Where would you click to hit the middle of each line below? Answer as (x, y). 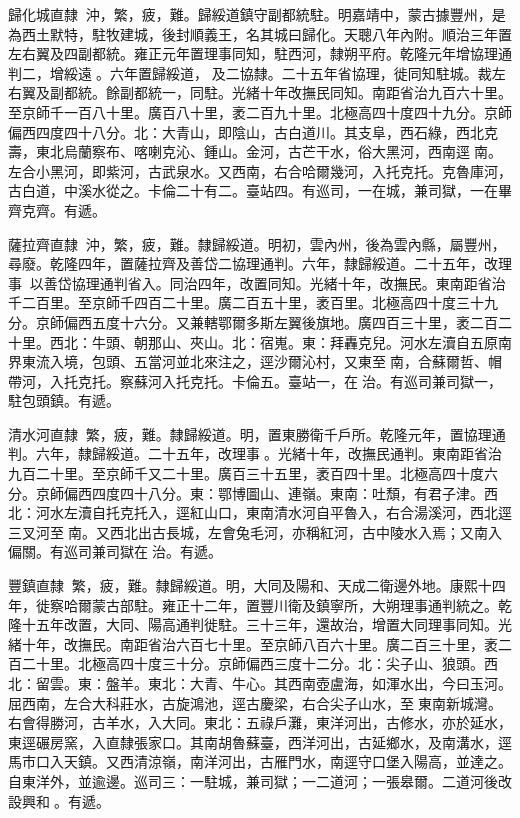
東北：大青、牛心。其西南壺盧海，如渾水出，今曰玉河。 (329, 683)
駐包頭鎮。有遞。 (64, 400)
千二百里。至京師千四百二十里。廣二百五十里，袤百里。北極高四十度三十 (246, 302)
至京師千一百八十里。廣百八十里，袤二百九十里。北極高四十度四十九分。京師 (260, 111)
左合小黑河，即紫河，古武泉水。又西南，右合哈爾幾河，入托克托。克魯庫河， (260, 170)
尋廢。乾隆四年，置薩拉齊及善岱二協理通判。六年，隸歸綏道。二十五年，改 (253, 263)
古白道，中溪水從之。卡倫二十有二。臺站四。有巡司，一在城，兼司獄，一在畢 (260, 190)
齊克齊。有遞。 (57, 209)
